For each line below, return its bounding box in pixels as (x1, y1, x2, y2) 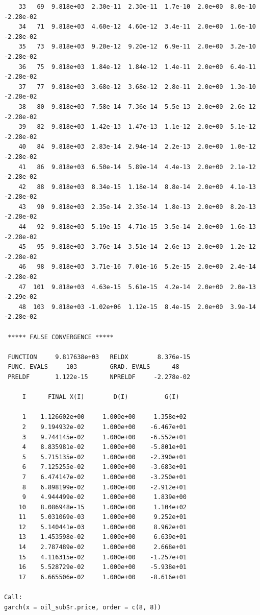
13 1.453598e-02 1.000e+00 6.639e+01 (18, 533, 187, 541)
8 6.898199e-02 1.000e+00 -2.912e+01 (22, 483, 187, 491)
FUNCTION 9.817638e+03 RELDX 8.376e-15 (8, 353, 191, 361)
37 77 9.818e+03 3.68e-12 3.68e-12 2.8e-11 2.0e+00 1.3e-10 (18, 83, 256, 90)
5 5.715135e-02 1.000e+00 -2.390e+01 (22, 453, 187, 461)
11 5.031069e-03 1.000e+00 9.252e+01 (18, 513, 187, 521)
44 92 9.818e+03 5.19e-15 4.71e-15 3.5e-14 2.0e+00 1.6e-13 (18, 223, 256, 231)
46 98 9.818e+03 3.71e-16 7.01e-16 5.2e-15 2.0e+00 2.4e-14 (18, 263, 256, 271)
